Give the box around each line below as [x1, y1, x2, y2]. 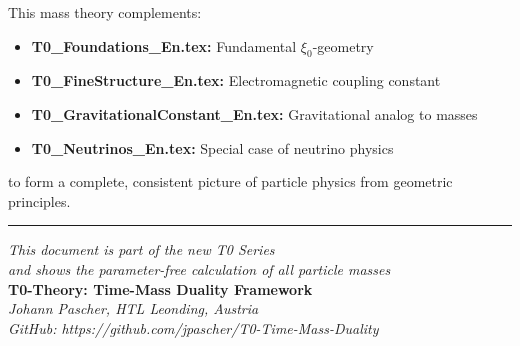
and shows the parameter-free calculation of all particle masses [8, 258, 391, 279]
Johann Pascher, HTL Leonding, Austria [8, 298, 259, 319]
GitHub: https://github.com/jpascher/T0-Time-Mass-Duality [8, 317, 379, 338]
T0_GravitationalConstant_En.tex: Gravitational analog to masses [31, 103, 478, 124]
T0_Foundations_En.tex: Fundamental [31, 35, 297, 56]
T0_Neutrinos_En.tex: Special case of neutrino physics [31, 137, 394, 158]
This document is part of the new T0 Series [8, 239, 275, 260]
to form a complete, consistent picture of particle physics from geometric [8, 171, 453, 192]
